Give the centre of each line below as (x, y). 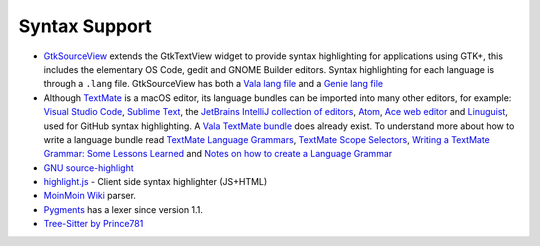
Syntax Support (85, 26)
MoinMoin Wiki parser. (90, 196)
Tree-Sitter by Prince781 (93, 224)
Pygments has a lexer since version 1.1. (123, 209)
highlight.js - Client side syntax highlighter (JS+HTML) (155, 182)
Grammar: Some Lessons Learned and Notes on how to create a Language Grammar (218, 154)
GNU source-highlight (88, 167)
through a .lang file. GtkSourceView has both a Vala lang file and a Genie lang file (213, 84)
